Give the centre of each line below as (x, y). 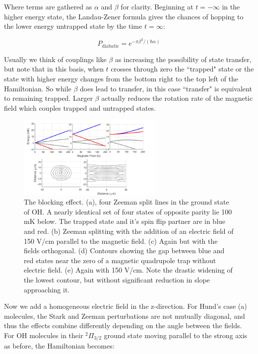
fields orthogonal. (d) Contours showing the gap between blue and (124, 250)
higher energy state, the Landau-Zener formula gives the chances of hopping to (124, 16)
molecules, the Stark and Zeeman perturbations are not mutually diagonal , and (125, 316)
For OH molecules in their (44, 335)
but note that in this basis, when (54, 69)
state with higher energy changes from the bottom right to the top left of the (121, 79)
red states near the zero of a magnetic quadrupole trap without (120, 260)
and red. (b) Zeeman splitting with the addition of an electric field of (129, 231)
